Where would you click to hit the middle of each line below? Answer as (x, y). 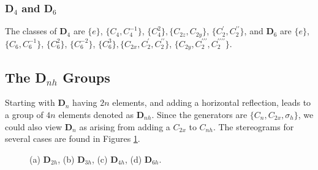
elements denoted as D (101, 114)
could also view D (39, 126)
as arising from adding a (125, 126)
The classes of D (36, 31)
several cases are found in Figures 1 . (73, 139)
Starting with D (35, 102)
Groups (86, 77)
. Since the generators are (199, 114)
